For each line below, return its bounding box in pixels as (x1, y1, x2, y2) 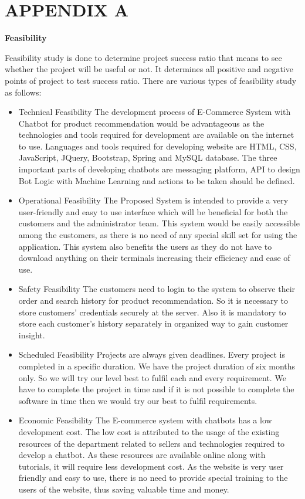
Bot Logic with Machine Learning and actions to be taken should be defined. (18, 174, 295, 186)
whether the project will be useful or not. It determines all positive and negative (5, 63, 293, 75)
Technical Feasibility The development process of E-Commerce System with (18, 106, 291, 118)
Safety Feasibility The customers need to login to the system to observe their (18, 283, 296, 295)
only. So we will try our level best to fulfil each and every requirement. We (18, 371, 286, 383)
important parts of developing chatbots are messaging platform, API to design (18, 163, 300, 175)
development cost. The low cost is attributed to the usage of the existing (18, 425, 280, 437)
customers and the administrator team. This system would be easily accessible (18, 217, 300, 229)
